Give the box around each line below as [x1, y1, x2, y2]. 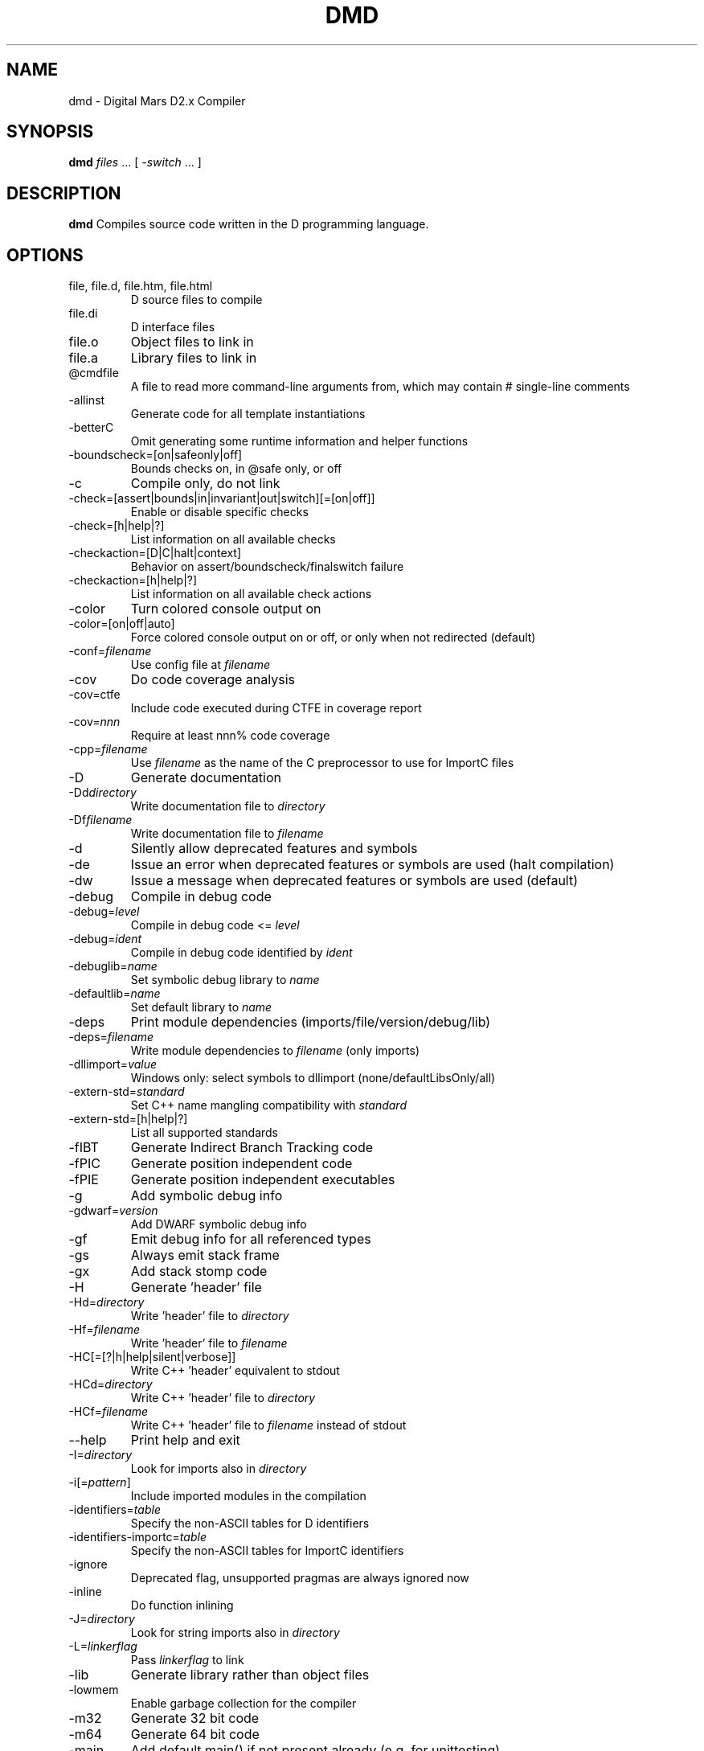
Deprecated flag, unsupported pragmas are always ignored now [130, 1571, 469, 1585]
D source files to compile [130, 293, 263, 307]
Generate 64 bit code [130, 1726, 260, 1743]
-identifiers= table [68, 1503, 161, 1517]
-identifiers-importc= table [68, 1530, 207, 1544]
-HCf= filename [68, 1404, 149, 1419]
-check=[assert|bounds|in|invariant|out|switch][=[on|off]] [68, 491, 375, 506]
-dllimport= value [68, 1057, 158, 1072]
